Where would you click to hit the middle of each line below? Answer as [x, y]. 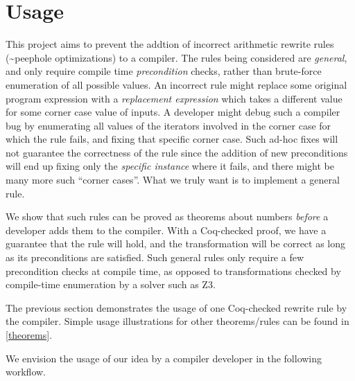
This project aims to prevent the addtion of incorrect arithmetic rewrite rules [170, 44]
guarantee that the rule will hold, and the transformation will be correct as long [176, 243]
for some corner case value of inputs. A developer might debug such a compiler [173, 112]
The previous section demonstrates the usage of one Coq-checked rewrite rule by [176, 307]
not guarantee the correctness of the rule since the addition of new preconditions [177, 152]
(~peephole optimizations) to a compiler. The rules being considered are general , [176, 57]
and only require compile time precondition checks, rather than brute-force [164, 71]
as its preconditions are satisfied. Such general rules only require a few [155, 257]
